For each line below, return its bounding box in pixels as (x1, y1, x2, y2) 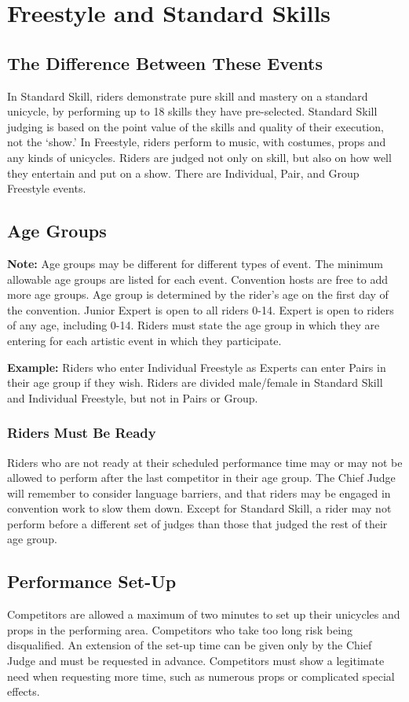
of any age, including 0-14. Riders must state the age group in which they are (7, 317, 380, 333)
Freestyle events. (7, 180, 86, 197)
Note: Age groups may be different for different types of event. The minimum (7, 255, 383, 271)
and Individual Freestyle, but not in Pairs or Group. (7, 389, 258, 406)
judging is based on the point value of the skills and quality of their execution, (7, 118, 384, 134)
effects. (7, 683, 40, 700)
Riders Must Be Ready (7, 423, 156, 443)
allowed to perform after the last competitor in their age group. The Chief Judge (7, 469, 396, 486)
